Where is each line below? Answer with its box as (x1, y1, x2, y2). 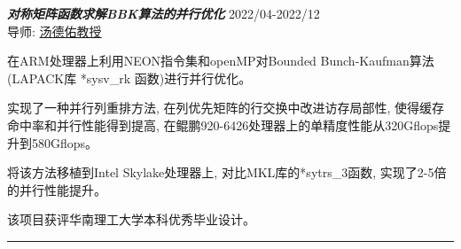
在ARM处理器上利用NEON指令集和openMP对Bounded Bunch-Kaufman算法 (7, 51, 434, 70)
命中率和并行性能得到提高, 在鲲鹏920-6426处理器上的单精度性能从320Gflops (7, 115, 439, 134)
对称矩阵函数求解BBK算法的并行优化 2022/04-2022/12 (7, 4, 320, 22)
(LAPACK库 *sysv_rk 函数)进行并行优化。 (7, 68, 252, 87)
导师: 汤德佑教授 (7, 21, 102, 40)
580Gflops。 (31, 133, 98, 152)
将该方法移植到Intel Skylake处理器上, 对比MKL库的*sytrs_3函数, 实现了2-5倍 (7, 163, 447, 182)
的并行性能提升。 (7, 180, 106, 198)
